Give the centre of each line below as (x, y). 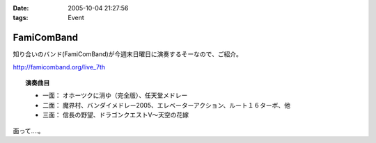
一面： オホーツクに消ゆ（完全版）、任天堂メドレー (115, 95)
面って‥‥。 (29, 131)
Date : (21, 8)
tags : (21, 18)
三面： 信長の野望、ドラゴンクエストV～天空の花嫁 (116, 115)
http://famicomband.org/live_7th (59, 67)
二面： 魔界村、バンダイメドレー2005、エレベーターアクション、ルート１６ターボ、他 (167, 105)
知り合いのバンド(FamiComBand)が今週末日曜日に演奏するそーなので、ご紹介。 (128, 54)
